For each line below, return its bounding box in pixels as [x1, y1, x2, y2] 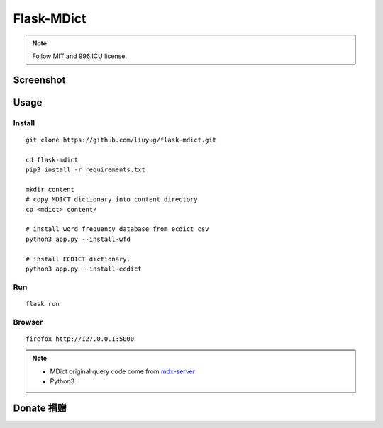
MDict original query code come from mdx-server [50, 367, 195, 376]
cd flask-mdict [26, 156, 79, 164]
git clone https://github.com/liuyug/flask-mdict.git [26, 135, 216, 144]
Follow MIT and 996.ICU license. [32, 52, 128, 60]
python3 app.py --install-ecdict [26, 265, 142, 273]
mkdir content [26, 185, 74, 193]
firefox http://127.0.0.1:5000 [26, 334, 135, 343]
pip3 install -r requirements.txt [26, 166, 145, 174]
